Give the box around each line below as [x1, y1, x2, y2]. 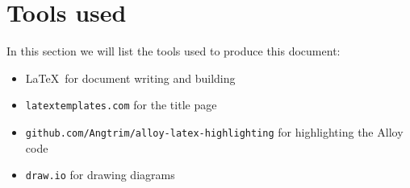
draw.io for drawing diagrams [25, 166, 175, 183]
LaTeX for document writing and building [25, 69, 236, 86]
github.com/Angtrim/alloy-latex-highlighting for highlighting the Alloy [25, 123, 404, 140]
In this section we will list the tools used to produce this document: [6, 43, 341, 59]
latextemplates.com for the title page [25, 96, 217, 113]
